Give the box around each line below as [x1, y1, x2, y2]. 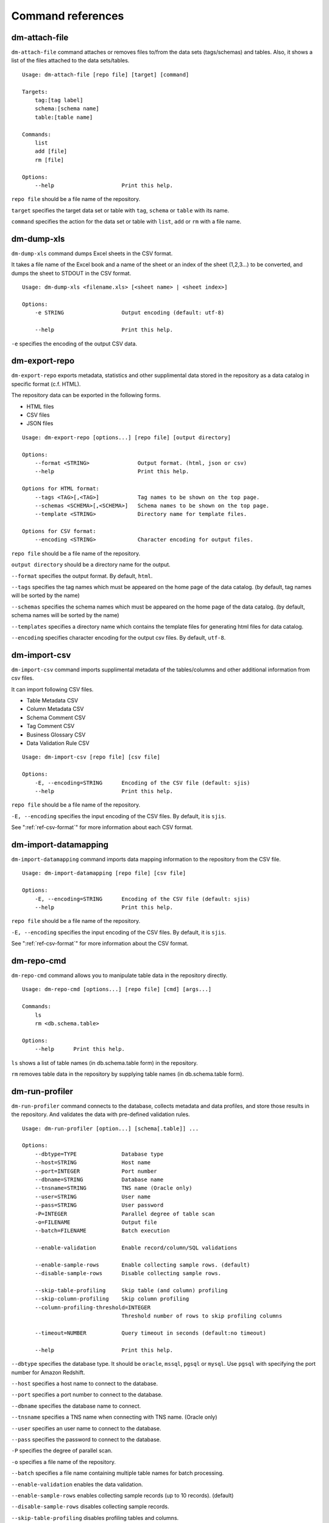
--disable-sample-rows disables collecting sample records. [11, 1503, 169, 1510]
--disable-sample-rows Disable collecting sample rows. [34, 1270, 222, 1277]
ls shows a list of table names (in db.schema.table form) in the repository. [11, 1059, 198, 1066]
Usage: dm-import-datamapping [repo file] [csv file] [22, 870, 186, 877]
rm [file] [34, 156, 64, 163]
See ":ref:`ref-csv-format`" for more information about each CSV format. [11, 824, 193, 831]
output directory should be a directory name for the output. [11, 561, 171, 568]
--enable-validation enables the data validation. [11, 1480, 143, 1488]
